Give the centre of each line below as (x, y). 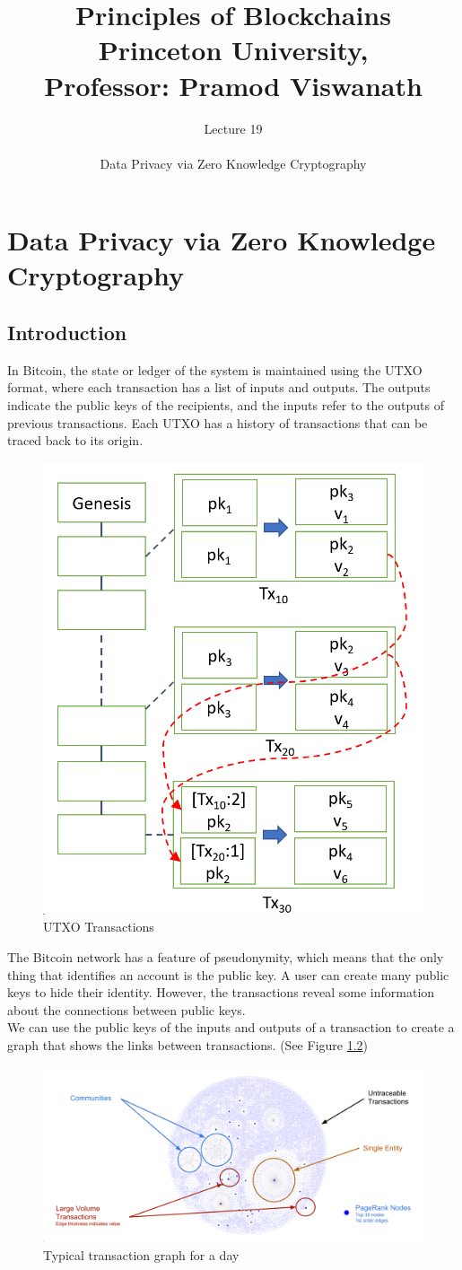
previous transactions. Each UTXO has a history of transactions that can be (218, 422)
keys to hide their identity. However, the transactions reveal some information (221, 992)
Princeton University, (233, 50)
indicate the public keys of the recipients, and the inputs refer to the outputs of (226, 405)
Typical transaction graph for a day (141, 1254)
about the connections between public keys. (126, 1009)
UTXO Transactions (99, 927)
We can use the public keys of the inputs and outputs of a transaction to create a (231, 1027)
